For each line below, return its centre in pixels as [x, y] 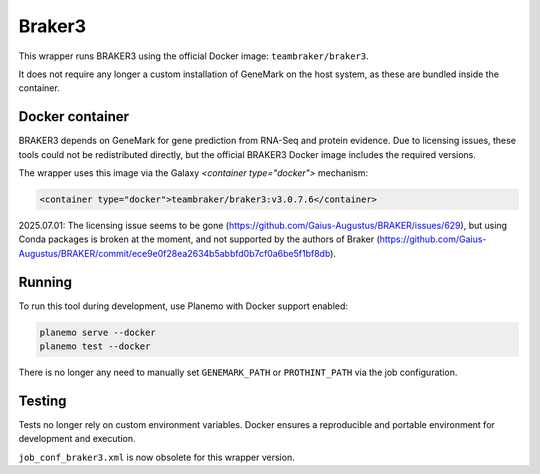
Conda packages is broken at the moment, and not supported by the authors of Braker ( [199, 239]
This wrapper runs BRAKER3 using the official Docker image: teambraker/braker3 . [193, 56]
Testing [42, 400]
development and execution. [77, 439]
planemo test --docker [95, 346]
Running [45, 281]
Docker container [74, 116]
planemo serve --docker [98, 332]
